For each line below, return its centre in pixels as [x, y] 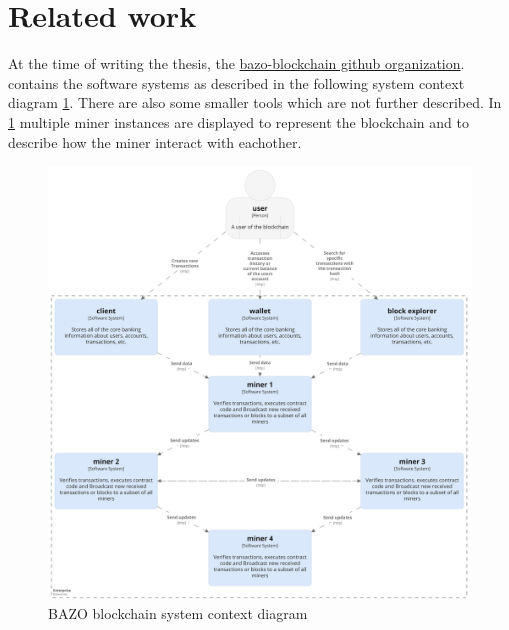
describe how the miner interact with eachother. [155, 141]
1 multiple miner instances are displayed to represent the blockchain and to [238, 121]
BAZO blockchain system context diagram [178, 612]
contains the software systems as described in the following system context [236, 82]
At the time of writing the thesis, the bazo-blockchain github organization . [236, 63]
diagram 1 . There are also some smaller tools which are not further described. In [255, 102]
